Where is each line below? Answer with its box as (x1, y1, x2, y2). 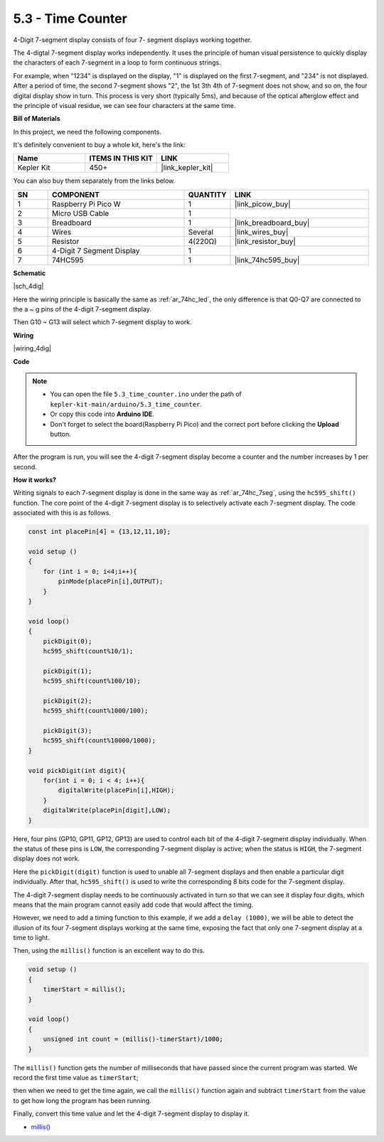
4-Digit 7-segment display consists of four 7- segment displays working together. (13, 36, 252, 44)
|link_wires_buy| (234, 227, 289, 237)
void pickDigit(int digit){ (28, 767, 126, 774)
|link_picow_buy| (234, 199, 291, 209)
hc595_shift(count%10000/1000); (43, 737, 156, 745)
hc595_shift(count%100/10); (43, 677, 142, 685)
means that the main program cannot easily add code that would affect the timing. (13, 900, 254, 909)
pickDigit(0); (43, 637, 92, 645)
